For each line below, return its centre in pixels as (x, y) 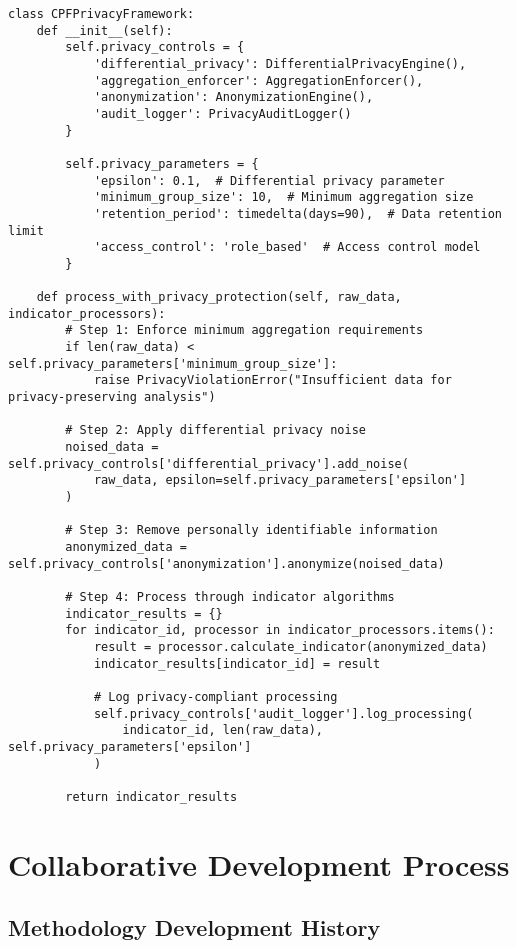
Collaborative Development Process (259, 863)
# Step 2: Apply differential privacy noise (215, 430)
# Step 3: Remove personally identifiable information (251, 530)
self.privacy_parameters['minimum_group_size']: (173, 363)
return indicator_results (151, 796)
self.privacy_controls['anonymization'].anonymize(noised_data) (226, 563)
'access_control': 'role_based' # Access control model (287, 247)
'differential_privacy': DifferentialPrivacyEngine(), (280, 63)
